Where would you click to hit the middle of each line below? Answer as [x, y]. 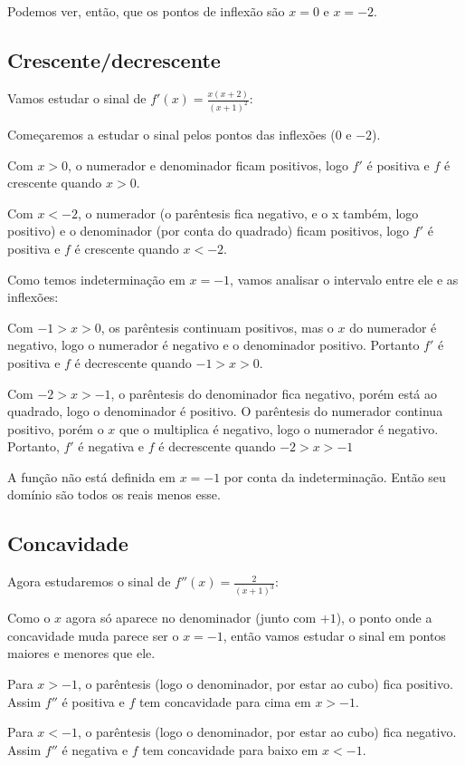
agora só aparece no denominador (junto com [191, 618]
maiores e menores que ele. [81, 653]
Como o [29, 618]
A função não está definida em [91, 476]
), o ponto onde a [384, 618]
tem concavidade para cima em [225, 701]
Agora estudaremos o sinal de [89, 581]
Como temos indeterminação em [96, 279]
